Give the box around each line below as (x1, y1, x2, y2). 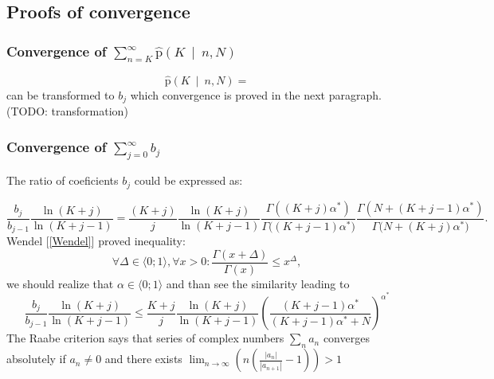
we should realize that (6, 275, 114, 291)
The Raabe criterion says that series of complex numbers (6, 330, 284, 346)
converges (323, 330, 370, 346)
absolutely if (6, 350, 66, 367)
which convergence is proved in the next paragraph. (130, 86, 382, 103)
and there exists (104, 350, 182, 367)
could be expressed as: (134, 172, 243, 189)
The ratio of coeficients (6, 172, 119, 189)
